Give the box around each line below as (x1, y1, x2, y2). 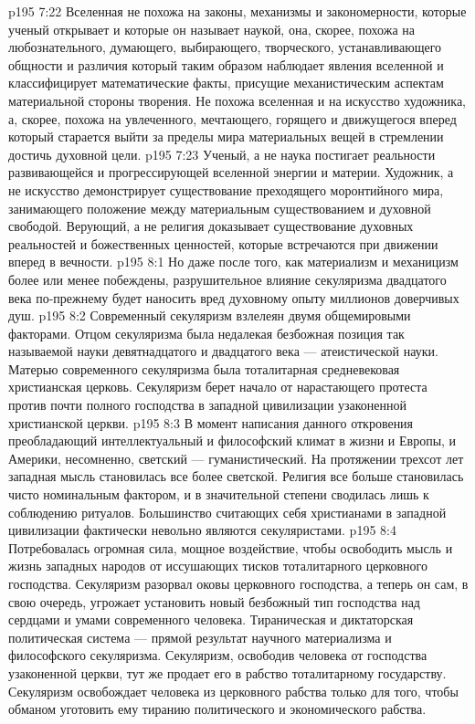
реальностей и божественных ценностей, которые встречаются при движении (8, 234, 438, 253)
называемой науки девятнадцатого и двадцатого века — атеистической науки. (8, 341, 438, 361)
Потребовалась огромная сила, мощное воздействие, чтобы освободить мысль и (8, 538, 453, 557)
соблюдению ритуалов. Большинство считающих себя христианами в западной (8, 502, 447, 521)
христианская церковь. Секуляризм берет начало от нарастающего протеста (8, 377, 427, 396)
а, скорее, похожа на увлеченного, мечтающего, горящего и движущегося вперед (8, 109, 457, 128)
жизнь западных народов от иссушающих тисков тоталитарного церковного (8, 556, 427, 575)
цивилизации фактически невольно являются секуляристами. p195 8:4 (8, 520, 396, 540)
